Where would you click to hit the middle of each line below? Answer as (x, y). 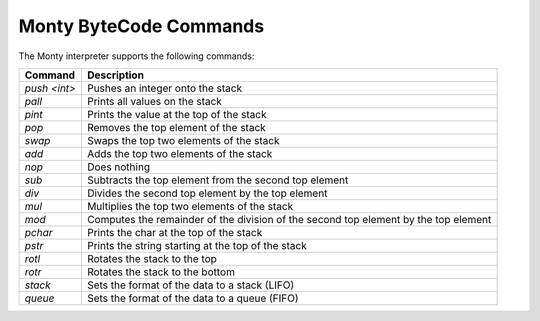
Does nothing (118, 167)
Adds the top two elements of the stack (179, 153)
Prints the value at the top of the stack (176, 114)
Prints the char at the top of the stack (174, 232)
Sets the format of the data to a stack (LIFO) (190, 285)
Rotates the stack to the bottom (160, 272)
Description (115, 75)
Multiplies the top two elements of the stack (190, 206)
